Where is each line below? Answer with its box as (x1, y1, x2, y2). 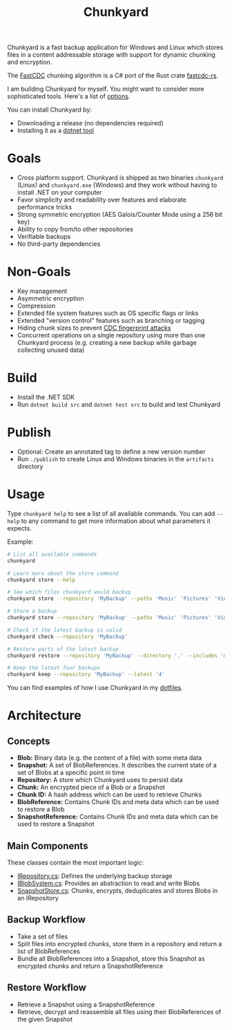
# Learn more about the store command (7, 569, 119, 577)
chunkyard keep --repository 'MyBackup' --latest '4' (7, 671, 166, 678)
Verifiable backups (17, 233, 71, 241)
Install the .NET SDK (17, 393, 75, 401)
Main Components (7, 840, 88, 852)
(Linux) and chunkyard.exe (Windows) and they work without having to (17, 181, 217, 189)
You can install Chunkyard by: (7, 105, 92, 114)
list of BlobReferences (17, 947, 81, 955)
